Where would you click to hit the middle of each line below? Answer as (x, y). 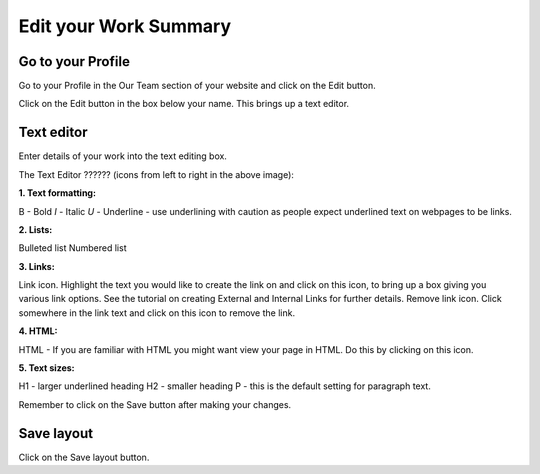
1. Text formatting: (57, 193)
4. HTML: (38, 331)
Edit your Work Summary (125, 26)
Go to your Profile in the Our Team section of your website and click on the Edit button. (197, 86)
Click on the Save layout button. (84, 457)
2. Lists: (35, 229)
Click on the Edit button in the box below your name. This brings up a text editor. (184, 104)
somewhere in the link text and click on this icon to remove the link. (156, 312)
